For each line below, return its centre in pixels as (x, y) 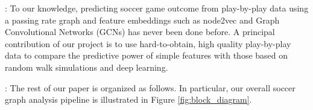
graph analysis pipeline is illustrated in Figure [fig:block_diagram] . (128, 99)
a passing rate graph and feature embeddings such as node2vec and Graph (142, 20)
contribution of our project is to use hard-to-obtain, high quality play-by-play (148, 43)
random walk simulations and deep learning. (87, 67)
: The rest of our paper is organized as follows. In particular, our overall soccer (150, 87)
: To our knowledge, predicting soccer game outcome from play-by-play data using (157, 8)
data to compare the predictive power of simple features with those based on (147, 55)
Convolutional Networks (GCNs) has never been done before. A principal (140, 32)
